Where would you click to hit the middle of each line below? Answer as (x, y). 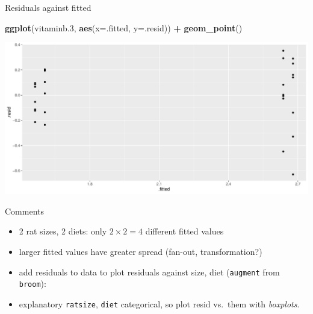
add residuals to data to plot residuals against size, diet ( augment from (149, 272)
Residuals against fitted (48, 7)
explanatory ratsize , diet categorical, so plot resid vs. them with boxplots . (159, 303)
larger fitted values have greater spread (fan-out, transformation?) (141, 251)
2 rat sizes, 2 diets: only (63, 231)
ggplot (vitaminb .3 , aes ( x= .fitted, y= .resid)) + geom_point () (124, 27)
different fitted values (184, 231)
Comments (25, 211)
